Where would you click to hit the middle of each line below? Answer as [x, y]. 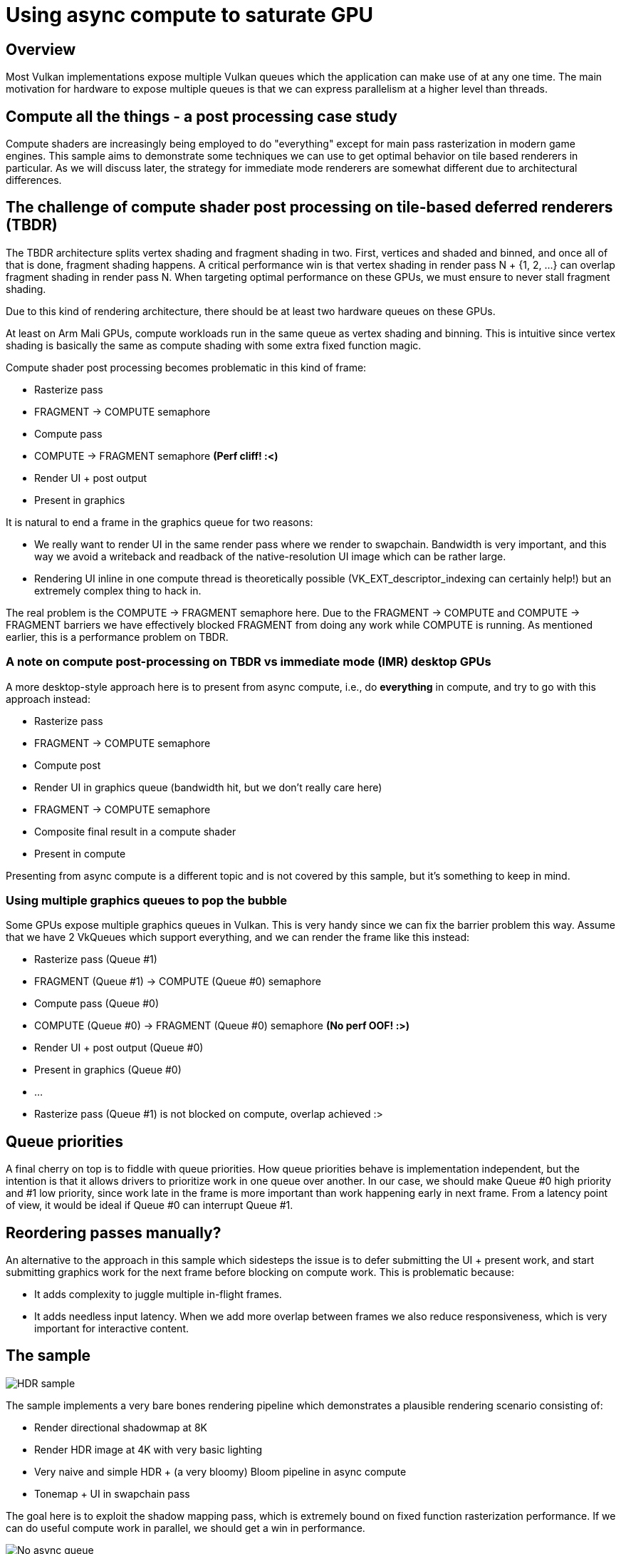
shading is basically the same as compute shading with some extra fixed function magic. [214, 345]
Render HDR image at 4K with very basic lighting [148, 1449]
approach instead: [48, 699]
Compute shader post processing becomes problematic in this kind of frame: [186, 367]
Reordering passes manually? [114, 1233]
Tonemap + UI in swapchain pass [112, 1493]
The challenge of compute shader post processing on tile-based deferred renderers [309, 207]
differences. [34, 180]
